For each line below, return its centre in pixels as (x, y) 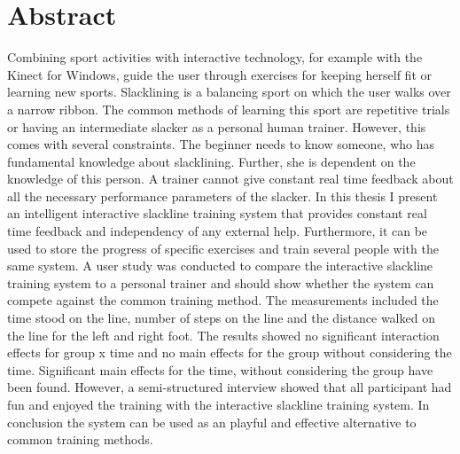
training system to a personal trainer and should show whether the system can (221, 282)
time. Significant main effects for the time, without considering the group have (220, 369)
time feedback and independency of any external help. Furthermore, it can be (218, 231)
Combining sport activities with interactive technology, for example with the (215, 57)
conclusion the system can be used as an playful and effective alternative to (212, 422)
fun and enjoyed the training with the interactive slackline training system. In (218, 404)
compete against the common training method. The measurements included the (223, 300)
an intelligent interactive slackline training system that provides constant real (217, 213)
